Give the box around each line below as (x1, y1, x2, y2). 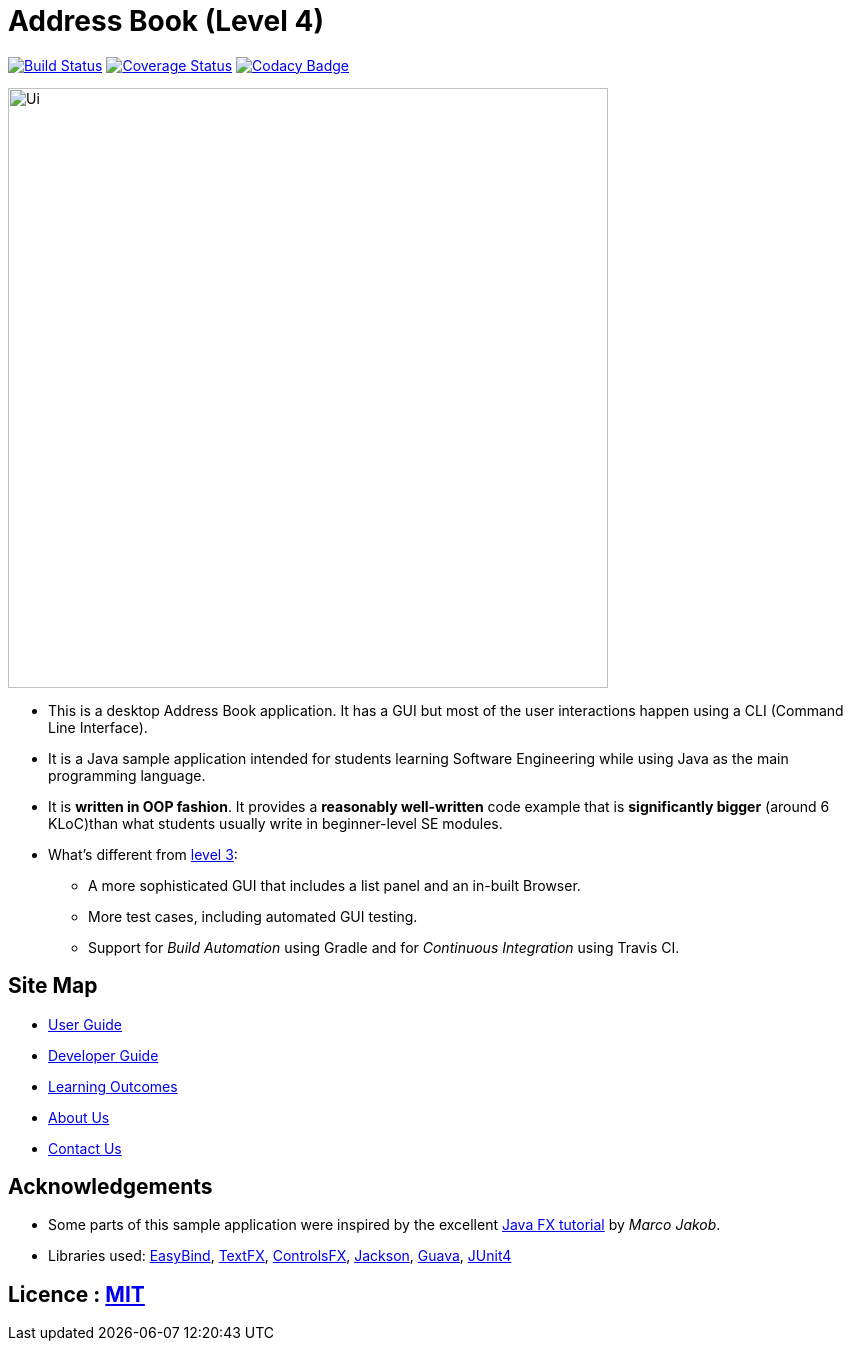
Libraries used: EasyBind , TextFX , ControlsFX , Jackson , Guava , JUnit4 (48, 1247, 512, 1265)
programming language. (48, 766, 206, 784)
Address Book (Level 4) (8, 4, 324, 38)
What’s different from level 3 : (48, 845, 238, 863)
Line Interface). (48, 718, 148, 736)
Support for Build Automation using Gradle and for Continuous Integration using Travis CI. (88, 938, 680, 956)
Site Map (8, 973, 98, 999)
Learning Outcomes (48, 1077, 178, 1095)
